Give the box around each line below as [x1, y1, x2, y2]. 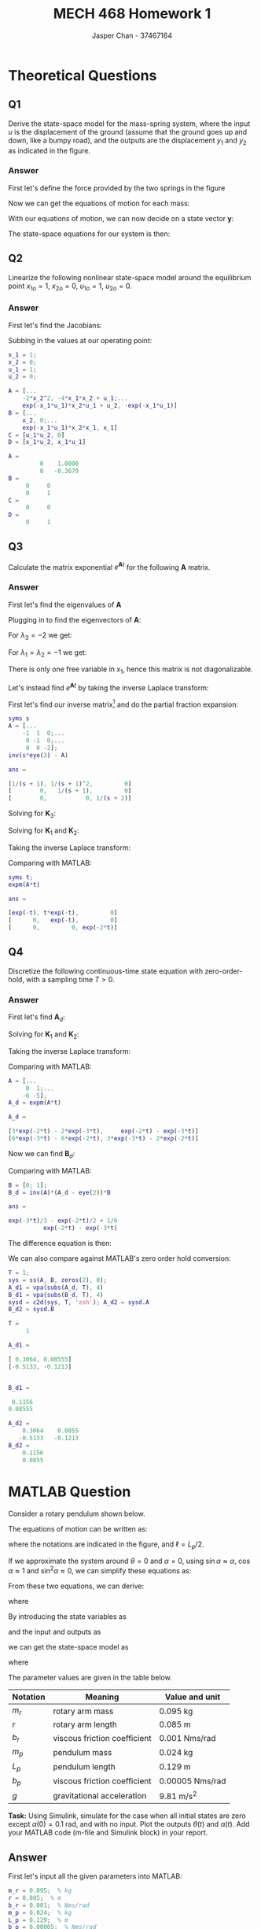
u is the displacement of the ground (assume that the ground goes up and [8, 127, 248, 136]
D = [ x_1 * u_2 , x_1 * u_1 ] [8, 438, 86, 446]
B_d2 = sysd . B [8, 1306, 55, 1314]
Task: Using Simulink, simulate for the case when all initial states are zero [8, 1811, 246, 1820]
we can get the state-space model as [8, 1642, 129, 1651]
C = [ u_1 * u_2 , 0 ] [8, 431, 65, 439]
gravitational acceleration [53, 1790, 147, 1801]
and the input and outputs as [8, 1627, 101, 1636]
